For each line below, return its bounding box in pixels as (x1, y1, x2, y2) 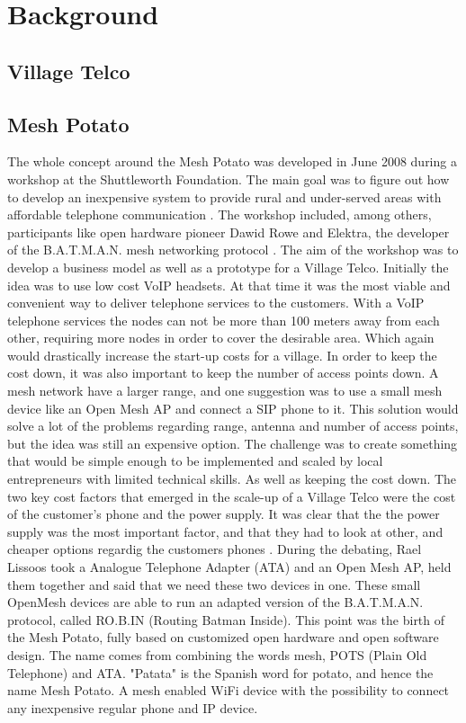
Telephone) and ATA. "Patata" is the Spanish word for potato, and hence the (7, 663, 434, 682)
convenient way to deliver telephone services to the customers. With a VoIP (7, 293, 425, 312)
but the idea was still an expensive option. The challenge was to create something (7, 433, 458, 452)
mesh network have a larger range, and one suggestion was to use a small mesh (7, 381, 443, 400)
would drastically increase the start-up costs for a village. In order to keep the (7, 345, 437, 364)
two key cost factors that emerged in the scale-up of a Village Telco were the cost (7, 486, 456, 505)
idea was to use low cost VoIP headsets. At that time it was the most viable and (7, 275, 451, 294)
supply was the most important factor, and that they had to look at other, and (7, 522, 444, 540)
